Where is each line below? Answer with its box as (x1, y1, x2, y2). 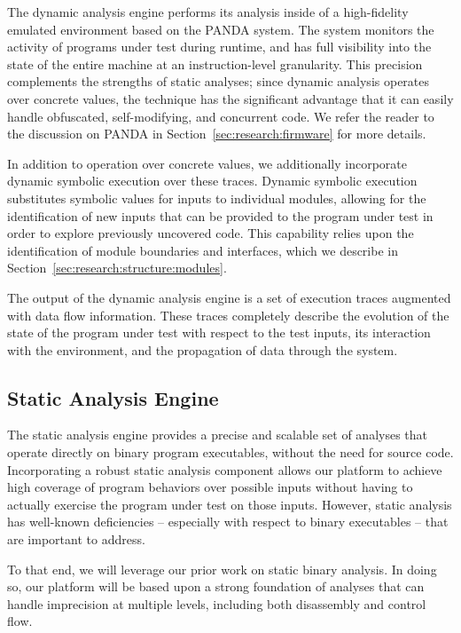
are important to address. (7, 530, 145, 549)
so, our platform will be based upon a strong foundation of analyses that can (7, 577, 425, 596)
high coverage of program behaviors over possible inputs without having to (7, 478, 413, 496)
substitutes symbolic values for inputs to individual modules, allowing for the (7, 188, 426, 207)
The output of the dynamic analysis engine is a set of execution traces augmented (7, 288, 451, 306)
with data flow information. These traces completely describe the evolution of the (7, 305, 449, 324)
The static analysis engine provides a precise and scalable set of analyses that (7, 425, 427, 444)
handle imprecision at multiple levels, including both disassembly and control (7, 594, 426, 613)
